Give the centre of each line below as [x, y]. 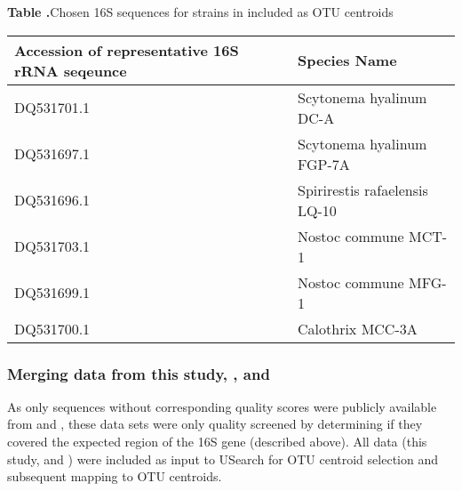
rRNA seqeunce [71, 70]
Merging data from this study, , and [139, 373]
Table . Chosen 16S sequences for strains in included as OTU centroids [200, 12]
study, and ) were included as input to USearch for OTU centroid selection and [223, 459]
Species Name [347, 60]
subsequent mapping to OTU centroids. [115, 476]
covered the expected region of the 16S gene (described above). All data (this [217, 441]
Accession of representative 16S [127, 50]
